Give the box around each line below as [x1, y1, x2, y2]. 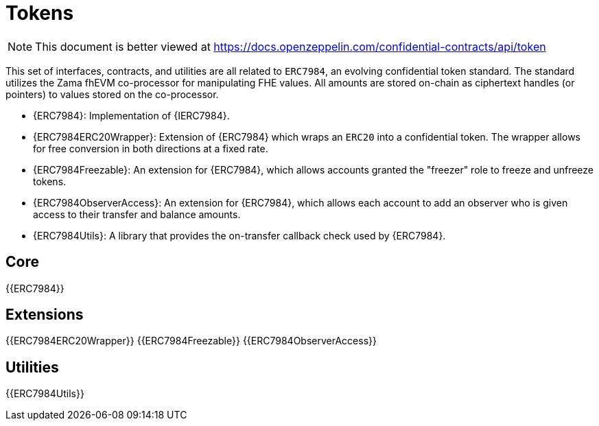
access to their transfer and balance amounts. [33, 208, 241, 220]
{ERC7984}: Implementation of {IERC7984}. [33, 109, 230, 121]
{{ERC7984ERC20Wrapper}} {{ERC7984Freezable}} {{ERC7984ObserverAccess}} [5, 335, 377, 347]
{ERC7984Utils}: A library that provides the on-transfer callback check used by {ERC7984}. [33, 229, 446, 241]
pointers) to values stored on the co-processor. [5, 88, 219, 100]
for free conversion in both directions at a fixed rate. [33, 142, 268, 154]
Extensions [5, 306, 84, 324]
